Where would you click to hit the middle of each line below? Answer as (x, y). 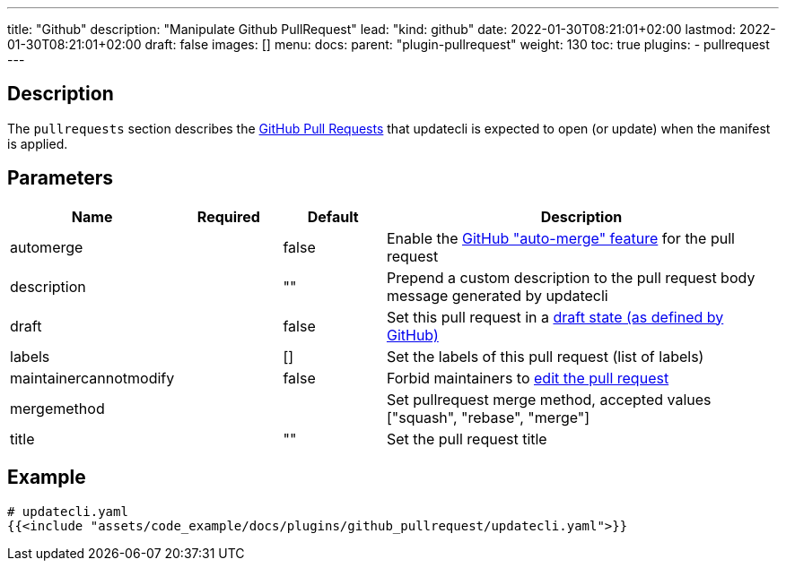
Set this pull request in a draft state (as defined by (555, 317)
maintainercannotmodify (92, 378)
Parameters (60, 178)
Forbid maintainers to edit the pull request (528, 378)
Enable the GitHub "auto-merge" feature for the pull (560, 238)
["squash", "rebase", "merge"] (488, 417)
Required (228, 216)
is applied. (38, 143)
